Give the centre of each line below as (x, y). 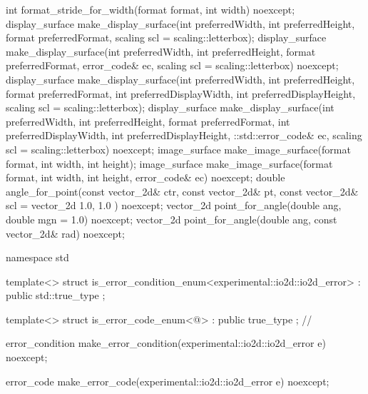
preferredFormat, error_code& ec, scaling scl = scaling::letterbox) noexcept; (172, 65)
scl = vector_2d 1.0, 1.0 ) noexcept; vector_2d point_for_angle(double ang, (174, 205)
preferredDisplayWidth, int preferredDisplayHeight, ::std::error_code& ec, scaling (184, 135)
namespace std (37, 257)
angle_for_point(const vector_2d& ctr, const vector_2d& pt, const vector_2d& (182, 191)
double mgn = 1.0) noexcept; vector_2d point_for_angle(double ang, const (172, 219)
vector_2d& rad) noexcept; (65, 233)
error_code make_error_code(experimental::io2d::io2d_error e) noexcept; (168, 381)
